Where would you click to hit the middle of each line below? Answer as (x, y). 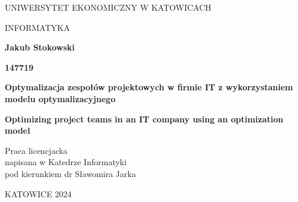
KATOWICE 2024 (38, 193)
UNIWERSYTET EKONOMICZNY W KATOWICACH (108, 7)
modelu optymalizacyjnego (60, 98)
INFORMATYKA (37, 27)
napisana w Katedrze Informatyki (66, 162)
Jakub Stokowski (40, 47)
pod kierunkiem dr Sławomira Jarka (70, 173)
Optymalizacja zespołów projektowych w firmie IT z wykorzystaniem (149, 87)
